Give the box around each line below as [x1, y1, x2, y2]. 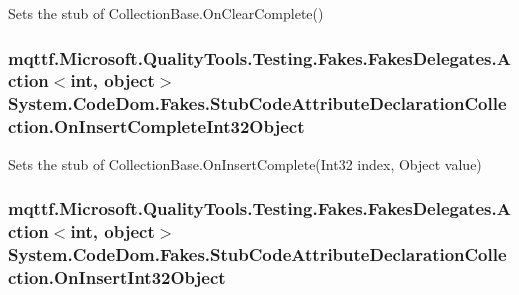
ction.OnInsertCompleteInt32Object [8, 114, 305, 139]
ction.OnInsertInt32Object [8, 264, 226, 289]
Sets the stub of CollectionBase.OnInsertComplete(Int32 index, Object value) [8, 153, 482, 174]
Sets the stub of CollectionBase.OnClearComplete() [8, 3, 324, 23]
